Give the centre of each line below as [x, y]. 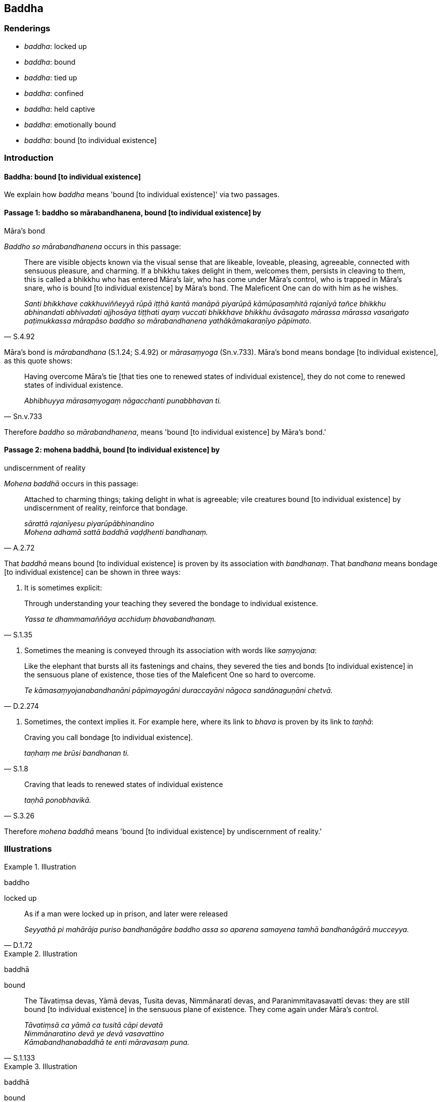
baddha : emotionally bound [70, 124]
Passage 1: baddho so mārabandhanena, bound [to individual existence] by [133, 213]
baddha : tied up [51, 77]
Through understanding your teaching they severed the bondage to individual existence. [171, 603]
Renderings [27, 29]
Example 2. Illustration [41, 953]
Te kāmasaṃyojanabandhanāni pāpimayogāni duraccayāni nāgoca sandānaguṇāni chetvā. [179, 690]
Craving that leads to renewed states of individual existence [124, 784]
